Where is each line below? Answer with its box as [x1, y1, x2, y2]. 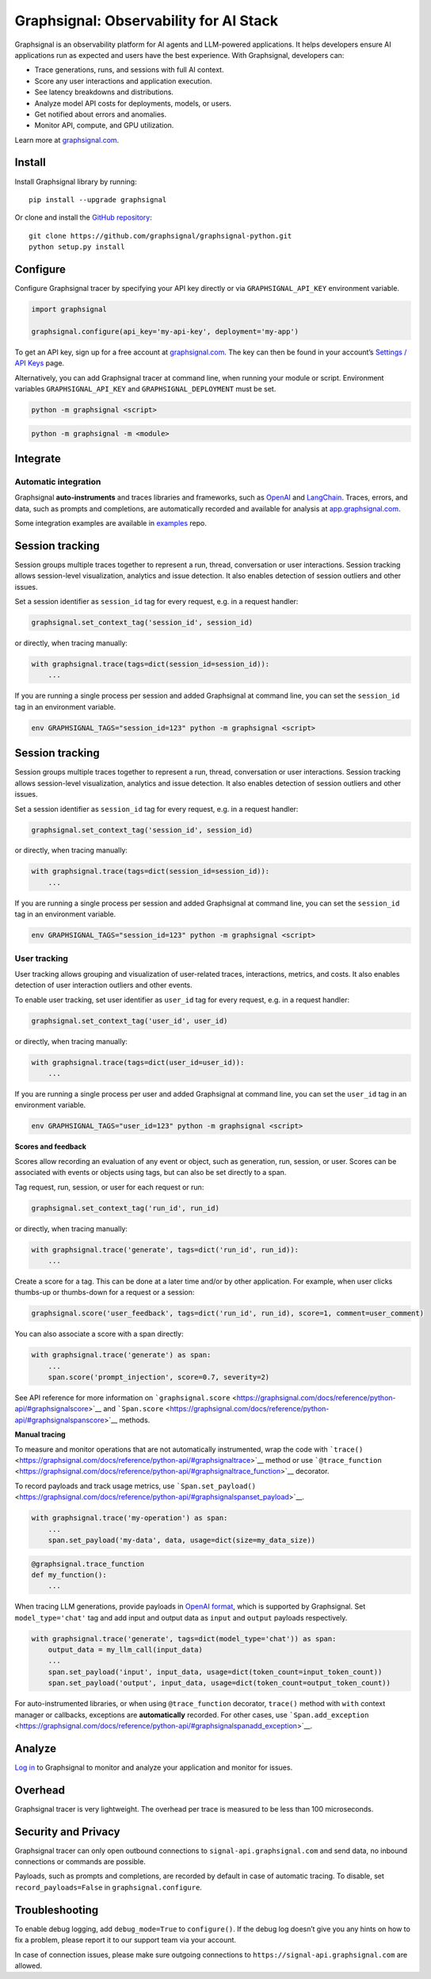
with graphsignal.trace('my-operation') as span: [31, 1514, 228, 1522]
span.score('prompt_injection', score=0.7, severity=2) [48, 1372, 270, 1382]
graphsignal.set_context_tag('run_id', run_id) [31, 1204, 219, 1212]
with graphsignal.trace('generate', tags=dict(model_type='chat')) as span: [31, 1634, 337, 1643]
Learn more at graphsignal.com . [14, 135, 120, 144]
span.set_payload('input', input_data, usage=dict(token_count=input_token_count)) [48, 1667, 383, 1676]
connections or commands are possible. [14, 1857, 146, 1866]
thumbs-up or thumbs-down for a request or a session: [14, 1288, 195, 1297]
